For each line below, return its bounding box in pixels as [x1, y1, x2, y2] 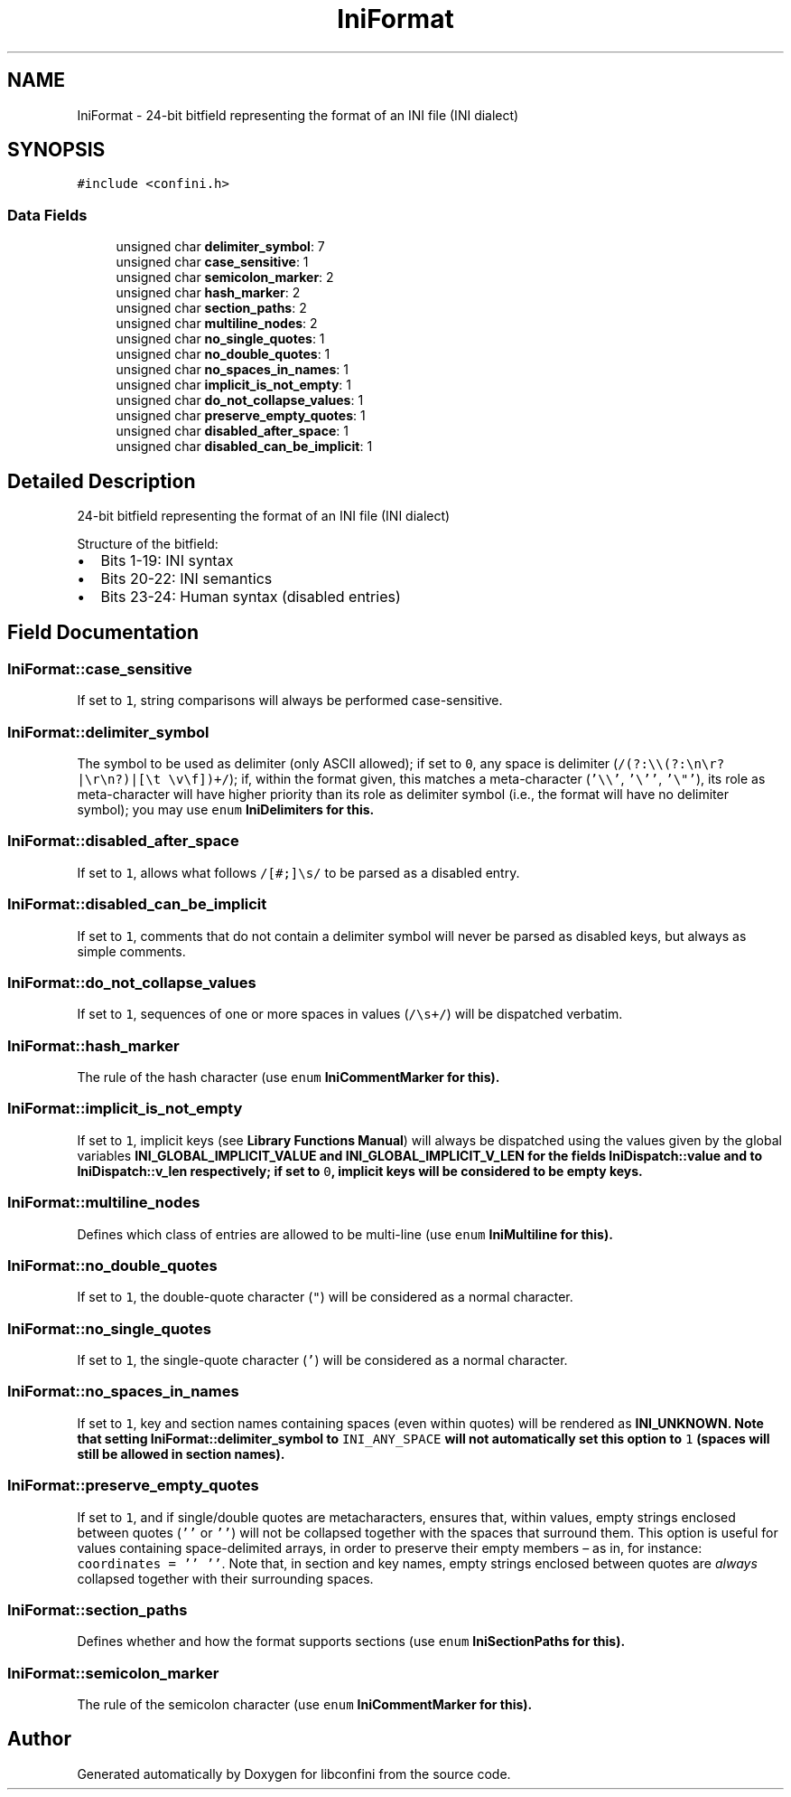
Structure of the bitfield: [77, 536, 219, 552]
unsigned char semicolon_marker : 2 [116, 269, 334, 286]
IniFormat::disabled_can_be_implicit [7, 895, 267, 914]
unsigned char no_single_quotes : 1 [116, 331, 325, 347]
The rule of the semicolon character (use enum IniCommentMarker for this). [77, 1697, 533, 1712]
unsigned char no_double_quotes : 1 [116, 346, 330, 362]
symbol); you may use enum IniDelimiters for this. [77, 802, 375, 817]
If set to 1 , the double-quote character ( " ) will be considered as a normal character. [77, 1289, 573, 1305]
